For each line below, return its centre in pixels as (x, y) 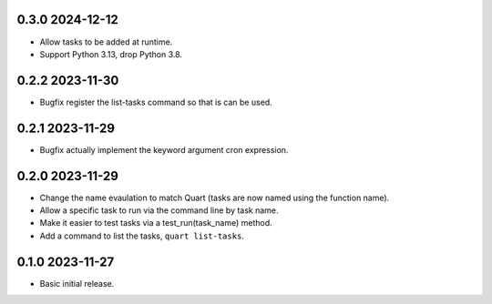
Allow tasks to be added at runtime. (106, 42)
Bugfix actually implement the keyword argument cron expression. (164, 149)
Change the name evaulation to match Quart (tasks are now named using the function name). (215, 198)
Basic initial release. (77, 283)
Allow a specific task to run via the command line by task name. (159, 210)
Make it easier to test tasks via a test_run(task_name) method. (156, 223)
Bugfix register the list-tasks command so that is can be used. (156, 102)
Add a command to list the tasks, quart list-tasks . (142, 236)
